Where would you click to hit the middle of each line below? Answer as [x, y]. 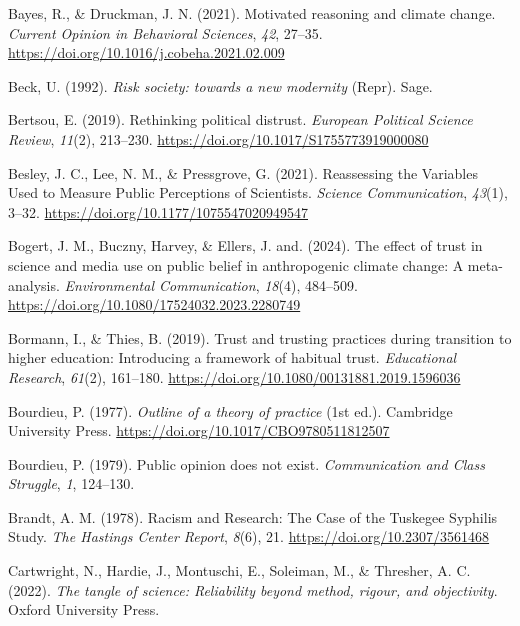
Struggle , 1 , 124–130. [71, 483]
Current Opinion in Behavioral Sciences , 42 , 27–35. [165, 32]
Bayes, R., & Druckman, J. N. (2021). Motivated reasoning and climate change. [252, 13]
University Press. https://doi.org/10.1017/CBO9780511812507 [199, 430]
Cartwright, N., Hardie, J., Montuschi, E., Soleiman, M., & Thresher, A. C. [239, 570]
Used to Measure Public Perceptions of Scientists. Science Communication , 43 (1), [258, 192]
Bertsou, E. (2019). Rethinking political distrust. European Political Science [240, 119]
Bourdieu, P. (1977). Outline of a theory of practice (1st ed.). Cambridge [230, 410]
